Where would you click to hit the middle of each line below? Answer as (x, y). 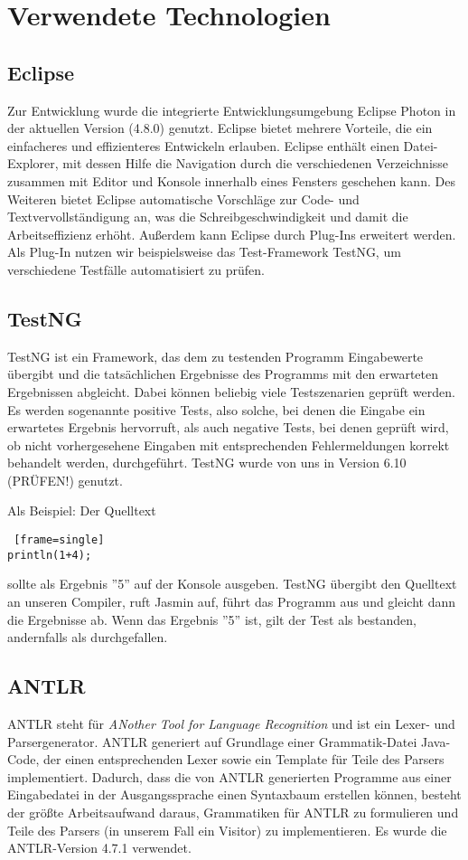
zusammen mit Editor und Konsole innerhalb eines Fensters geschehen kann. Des (231, 180)
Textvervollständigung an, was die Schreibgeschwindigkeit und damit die (208, 217)
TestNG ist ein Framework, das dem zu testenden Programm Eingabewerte (215, 356)
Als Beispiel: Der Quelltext (82, 510)
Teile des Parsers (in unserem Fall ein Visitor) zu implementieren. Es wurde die (227, 830)
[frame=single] (59, 540)
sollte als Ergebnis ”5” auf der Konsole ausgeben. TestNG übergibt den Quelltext (232, 584)
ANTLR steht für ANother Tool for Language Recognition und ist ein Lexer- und (231, 723)
